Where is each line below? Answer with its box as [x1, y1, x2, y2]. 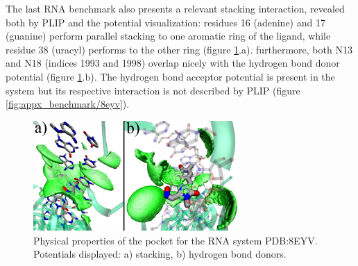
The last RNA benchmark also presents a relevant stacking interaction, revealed [6, 1, 345, 15]
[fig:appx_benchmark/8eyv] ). [6, 97, 130, 111]
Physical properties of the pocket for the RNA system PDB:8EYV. [33, 233, 318, 247]
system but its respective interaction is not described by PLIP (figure [6, 83, 300, 97]
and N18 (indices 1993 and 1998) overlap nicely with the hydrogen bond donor [6, 56, 340, 70]
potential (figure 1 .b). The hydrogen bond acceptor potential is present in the [6, 69, 335, 83]
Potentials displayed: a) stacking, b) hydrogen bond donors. [33, 247, 287, 261]
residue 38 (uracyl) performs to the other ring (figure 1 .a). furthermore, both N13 [6, 42, 352, 56]
